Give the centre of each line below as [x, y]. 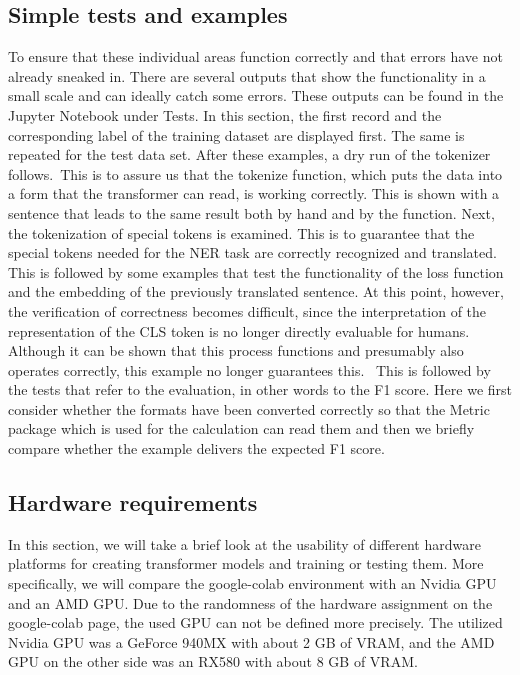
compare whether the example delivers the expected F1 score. [196, 448]
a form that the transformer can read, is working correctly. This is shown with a [254, 193]
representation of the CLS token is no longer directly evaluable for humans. [239, 330]
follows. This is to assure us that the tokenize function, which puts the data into [255, 173]
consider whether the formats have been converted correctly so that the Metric [249, 408]
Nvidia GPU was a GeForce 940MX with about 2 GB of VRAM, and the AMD [251, 641]
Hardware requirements [133, 502]
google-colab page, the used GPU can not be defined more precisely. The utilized [255, 622]
